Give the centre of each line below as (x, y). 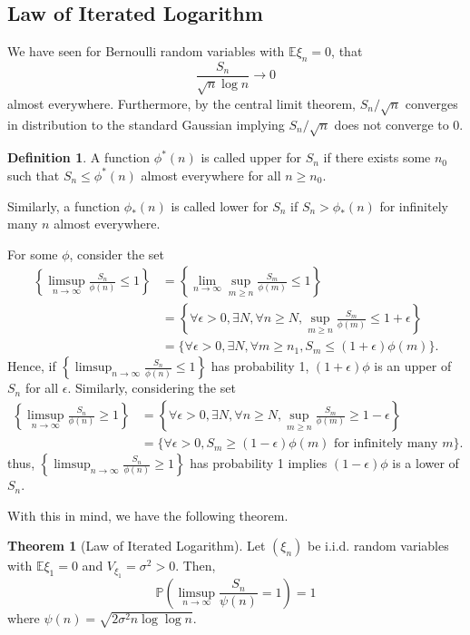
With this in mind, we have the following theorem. (148, 515)
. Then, (196, 566)
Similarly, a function (64, 205)
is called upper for (251, 157)
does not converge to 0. (399, 124)
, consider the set (117, 254)
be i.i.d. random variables (378, 546)
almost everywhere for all (211, 175)
